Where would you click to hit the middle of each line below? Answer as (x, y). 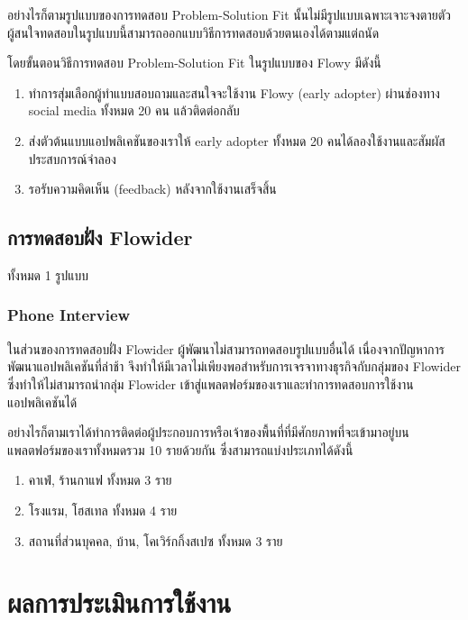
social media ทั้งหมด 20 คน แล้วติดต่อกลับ (134, 110)
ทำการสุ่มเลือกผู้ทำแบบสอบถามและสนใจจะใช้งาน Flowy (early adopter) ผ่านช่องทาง (234, 92)
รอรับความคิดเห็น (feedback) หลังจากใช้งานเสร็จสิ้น (152, 189)
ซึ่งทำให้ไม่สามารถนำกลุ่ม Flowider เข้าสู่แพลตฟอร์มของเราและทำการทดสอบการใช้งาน (211, 383)
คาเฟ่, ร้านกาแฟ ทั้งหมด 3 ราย (100, 480)
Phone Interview (69, 315)
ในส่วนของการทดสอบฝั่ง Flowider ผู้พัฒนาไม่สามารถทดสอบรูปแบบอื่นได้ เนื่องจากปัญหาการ (226, 348)
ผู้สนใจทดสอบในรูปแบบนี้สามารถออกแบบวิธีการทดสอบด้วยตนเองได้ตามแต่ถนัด (193, 32)
